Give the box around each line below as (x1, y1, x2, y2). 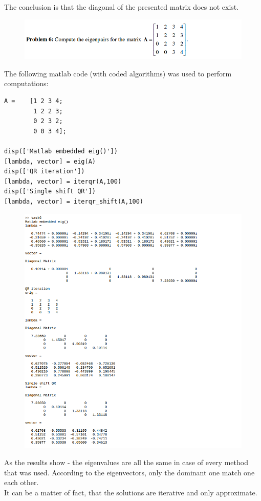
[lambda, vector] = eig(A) (4, 157, 96, 165)
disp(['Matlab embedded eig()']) (4, 147, 118, 155)
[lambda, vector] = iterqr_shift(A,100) (4, 197, 144, 205)
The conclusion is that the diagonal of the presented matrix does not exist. (4, 2, 239, 12)
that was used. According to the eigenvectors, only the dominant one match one (4, 467, 255, 477)
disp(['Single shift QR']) (4, 188, 96, 195)
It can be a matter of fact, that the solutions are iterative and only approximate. (4, 487, 257, 497)
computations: (4, 78, 49, 89)
